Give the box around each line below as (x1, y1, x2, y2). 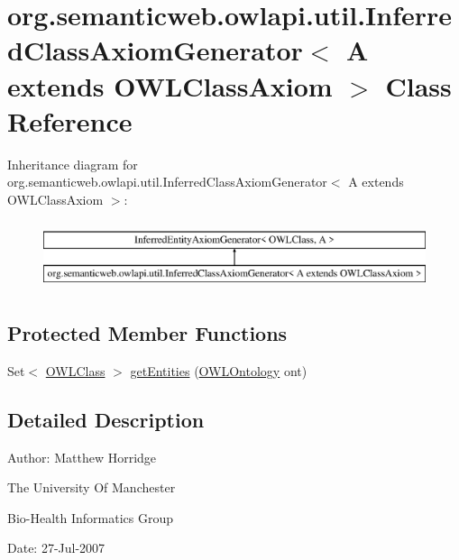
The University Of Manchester (7, 478, 176, 497)
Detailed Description (7, 405, 205, 433)
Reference (7, 102, 133, 139)
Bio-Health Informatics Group (7, 508, 174, 527)
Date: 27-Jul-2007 (7, 538, 106, 557)
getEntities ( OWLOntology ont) (130, 361, 308, 380)
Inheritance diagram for (7, 154, 138, 173)
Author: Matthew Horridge (7, 447, 157, 466)
